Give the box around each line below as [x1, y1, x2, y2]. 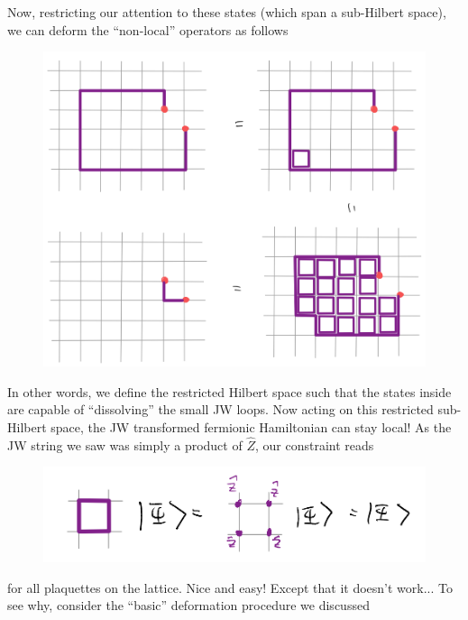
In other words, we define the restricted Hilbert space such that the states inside [7, 382, 452, 401]
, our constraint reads [254, 435, 374, 454]
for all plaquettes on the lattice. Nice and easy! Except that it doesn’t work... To [7, 578, 454, 597]
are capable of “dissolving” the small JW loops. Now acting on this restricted [7, 400, 434, 419]
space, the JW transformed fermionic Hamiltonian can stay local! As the [50, 417, 452, 436]
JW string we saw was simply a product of [7, 435, 243, 454]
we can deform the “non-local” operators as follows [7, 20, 289, 39]
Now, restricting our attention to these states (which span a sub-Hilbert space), [7, 3, 446, 21]
